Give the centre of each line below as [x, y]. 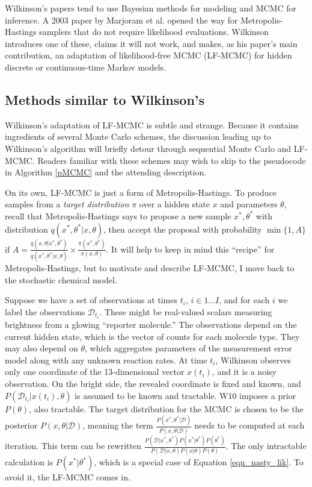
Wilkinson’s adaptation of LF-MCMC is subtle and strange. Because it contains [152, 124]
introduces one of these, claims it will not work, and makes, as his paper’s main [151, 43]
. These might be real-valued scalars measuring [186, 311]
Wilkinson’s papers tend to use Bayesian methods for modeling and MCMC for [151, 8]
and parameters [249, 204]
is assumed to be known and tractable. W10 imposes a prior [185, 395]
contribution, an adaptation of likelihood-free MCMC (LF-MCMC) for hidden [148, 55]
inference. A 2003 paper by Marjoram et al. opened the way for [121, 20]
